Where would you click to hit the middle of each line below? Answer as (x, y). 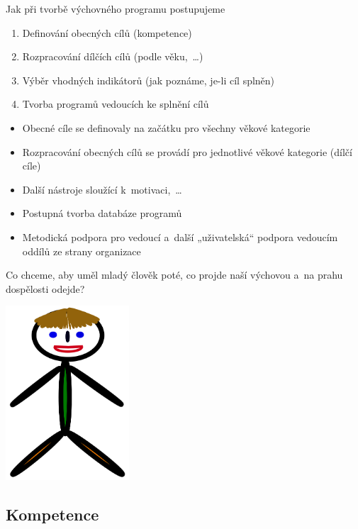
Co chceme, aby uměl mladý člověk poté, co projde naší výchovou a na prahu (174, 275)
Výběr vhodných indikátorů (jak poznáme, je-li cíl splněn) (149, 80)
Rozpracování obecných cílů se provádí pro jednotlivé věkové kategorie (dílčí (187, 151)
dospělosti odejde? (45, 288)
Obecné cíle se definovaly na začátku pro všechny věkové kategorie (166, 127)
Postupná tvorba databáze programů (102, 213)
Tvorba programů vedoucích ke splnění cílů (116, 104)
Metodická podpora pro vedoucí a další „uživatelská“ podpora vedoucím (180, 236)
